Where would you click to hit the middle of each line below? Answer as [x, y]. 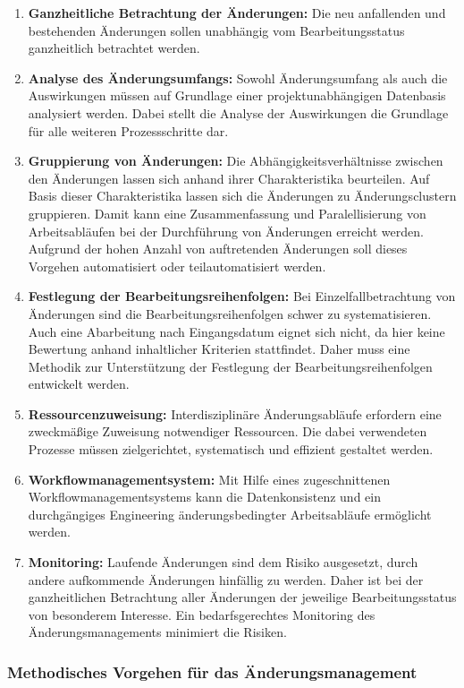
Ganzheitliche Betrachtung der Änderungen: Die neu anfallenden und [237, 13]
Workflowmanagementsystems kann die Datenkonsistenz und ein [204, 497]
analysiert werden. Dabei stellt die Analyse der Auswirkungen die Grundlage [238, 112]
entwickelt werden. [79, 384]
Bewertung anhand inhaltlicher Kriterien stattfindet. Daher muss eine [219, 349]
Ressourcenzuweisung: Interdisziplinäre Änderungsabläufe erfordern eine [235, 413]
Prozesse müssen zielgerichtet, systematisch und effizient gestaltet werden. [231, 449]
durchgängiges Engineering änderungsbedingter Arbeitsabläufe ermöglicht [230, 514]
